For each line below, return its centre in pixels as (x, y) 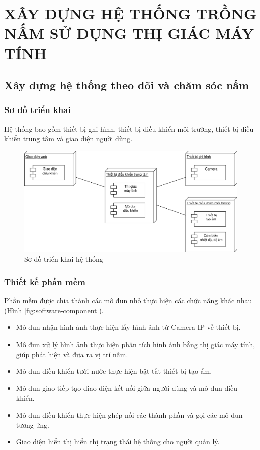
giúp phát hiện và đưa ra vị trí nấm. (72, 354)
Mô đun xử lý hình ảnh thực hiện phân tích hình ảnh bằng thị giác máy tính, (136, 344)
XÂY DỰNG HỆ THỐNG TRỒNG (131, 13)
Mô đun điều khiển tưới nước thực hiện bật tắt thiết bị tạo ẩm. (114, 371)
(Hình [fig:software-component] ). (54, 310)
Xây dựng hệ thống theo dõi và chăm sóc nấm (127, 85)
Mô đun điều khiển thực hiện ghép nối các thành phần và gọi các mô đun (129, 414)
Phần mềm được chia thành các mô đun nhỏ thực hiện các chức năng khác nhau (128, 300)
